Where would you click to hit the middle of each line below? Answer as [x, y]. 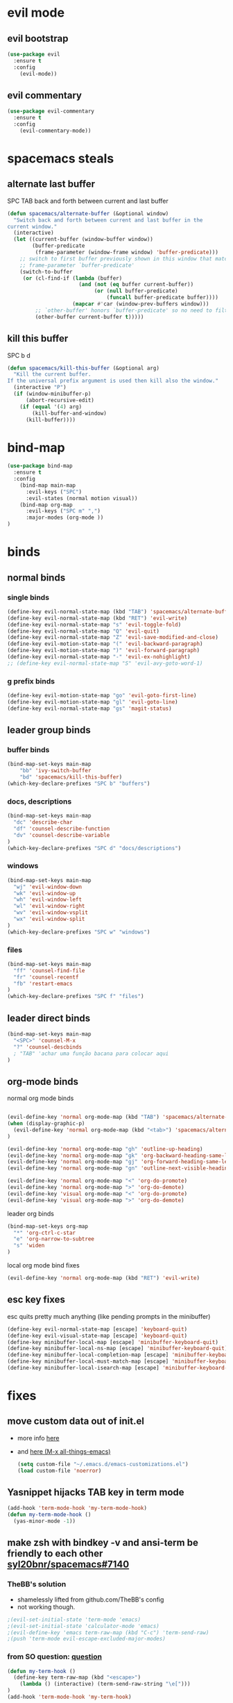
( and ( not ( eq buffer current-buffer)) [136, 285]
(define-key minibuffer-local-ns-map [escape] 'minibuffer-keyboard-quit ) [118, 1349]
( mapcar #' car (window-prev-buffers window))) [141, 304]
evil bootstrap [38, 39]
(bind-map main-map [48, 485]
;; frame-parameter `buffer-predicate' [77, 265]
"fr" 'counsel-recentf [46, 977]
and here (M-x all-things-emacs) [64, 1451]
